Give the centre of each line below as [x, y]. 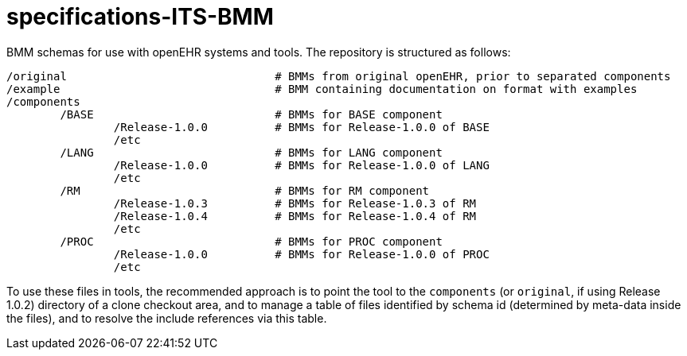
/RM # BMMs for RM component [245, 190]
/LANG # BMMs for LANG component [251, 152]
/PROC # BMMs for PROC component [251, 241]
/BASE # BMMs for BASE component [251, 114]
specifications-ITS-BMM [140, 17]
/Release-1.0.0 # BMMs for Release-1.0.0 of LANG [301, 165]
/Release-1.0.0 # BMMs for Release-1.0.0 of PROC [301, 254]
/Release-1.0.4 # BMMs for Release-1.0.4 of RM [295, 216]
